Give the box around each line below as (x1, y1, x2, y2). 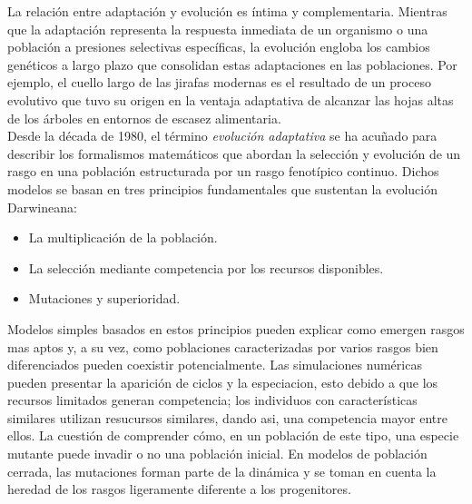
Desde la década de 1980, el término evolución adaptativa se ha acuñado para (7, 126, 438, 145)
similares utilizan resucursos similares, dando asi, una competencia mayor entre (7, 408, 447, 427)
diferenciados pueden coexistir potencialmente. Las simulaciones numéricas (7, 355, 422, 374)
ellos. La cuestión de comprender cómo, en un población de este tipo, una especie (7, 426, 459, 445)
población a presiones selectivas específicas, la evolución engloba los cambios (7, 37, 430, 56)
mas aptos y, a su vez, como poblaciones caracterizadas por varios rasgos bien (7, 337, 438, 356)
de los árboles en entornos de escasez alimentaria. (7, 108, 281, 127)
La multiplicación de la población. (28, 228, 218, 247)
